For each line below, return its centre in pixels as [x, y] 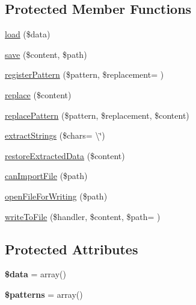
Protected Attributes [72, 249]
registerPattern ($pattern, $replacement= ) [84, 74]
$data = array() [35, 274]
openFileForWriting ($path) [56, 196]
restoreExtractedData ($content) [65, 155]
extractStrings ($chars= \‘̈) [55, 135]
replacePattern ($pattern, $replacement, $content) [97, 115]
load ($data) [28, 34]
